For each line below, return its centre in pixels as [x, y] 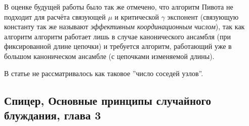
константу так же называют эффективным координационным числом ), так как [124, 26]
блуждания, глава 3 [53, 115]
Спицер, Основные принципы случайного [108, 100]
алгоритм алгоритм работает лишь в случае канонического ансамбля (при [117, 36]
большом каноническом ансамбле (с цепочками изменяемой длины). [109, 56]
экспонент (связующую [203, 16]
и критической [137, 16]
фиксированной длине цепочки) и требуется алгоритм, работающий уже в [118, 46]
